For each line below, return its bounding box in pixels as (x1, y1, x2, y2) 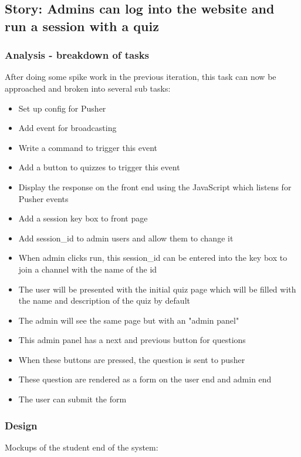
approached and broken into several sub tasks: (5, 82, 171, 94)
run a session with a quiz (5, 16, 159, 35)
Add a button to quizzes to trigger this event (18, 161, 180, 173)
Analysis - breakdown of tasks (5, 48, 150, 62)
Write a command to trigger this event (18, 141, 158, 153)
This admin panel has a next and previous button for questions (18, 334, 246, 346)
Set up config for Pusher (18, 102, 106, 114)
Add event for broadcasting (18, 122, 117, 134)
